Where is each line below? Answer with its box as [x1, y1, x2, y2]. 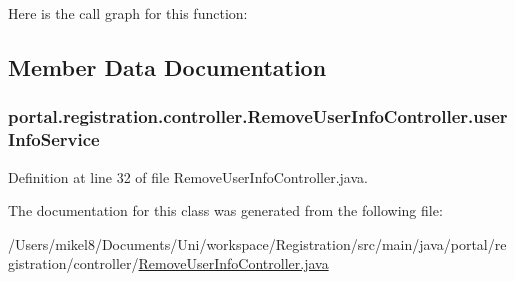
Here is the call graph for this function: [8, 3, 248, 23]
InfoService [8, 127, 100, 152]
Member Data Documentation [8, 51, 327, 82]
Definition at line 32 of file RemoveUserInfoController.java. [8, 166, 368, 187]
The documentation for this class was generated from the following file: [8, 200, 443, 221]
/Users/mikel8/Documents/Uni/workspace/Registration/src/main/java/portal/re [8, 233, 507, 254]
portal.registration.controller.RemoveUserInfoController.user [8, 104, 508, 129]
